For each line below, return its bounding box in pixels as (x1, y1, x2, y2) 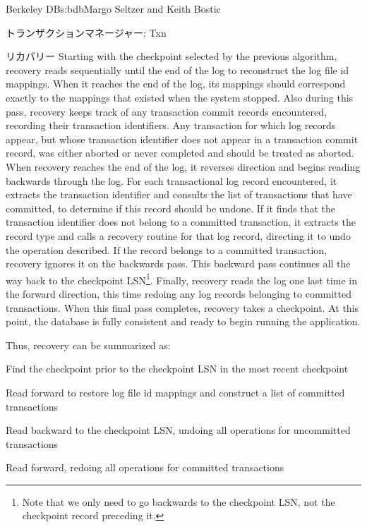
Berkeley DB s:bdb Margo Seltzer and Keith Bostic (6, 1, 221, 16)
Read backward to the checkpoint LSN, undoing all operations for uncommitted (6, 423, 351, 437)
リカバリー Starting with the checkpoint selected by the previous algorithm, (6, 49, 337, 63)
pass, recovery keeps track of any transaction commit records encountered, (6, 104, 327, 119)
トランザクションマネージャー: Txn (6, 25, 167, 40)
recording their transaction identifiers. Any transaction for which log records (6, 118, 336, 133)
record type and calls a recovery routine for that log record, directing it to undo (6, 228, 351, 243)
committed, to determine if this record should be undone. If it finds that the (6, 200, 336, 215)
